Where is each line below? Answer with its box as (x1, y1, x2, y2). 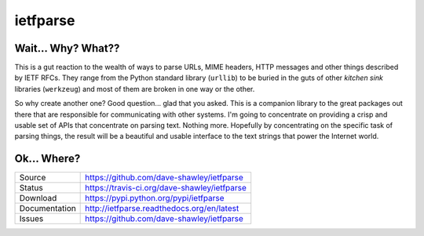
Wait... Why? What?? (14, 42, 120, 55)
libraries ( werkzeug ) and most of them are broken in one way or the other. (14, 84, 255, 93)
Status (19, 183, 43, 194)
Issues (19, 213, 44, 224)
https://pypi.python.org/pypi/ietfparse (85, 193, 225, 204)
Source (19, 172, 46, 183)
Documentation (19, 203, 76, 214)
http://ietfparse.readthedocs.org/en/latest (85, 203, 239, 214)
